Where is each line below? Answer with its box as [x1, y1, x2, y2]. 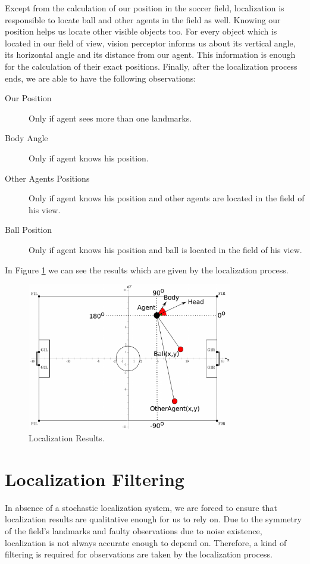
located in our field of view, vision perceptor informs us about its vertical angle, [5, 36, 296, 49]
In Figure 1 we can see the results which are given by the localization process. [5, 263, 289, 276]
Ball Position [5, 223, 52, 236]
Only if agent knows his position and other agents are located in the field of [29, 192, 305, 204]
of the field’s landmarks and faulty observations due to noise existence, [5, 525, 262, 537]
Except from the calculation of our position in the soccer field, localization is [5, 2, 284, 14]
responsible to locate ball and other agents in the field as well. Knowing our [5, 13, 281, 26]
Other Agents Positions [5, 172, 90, 184]
